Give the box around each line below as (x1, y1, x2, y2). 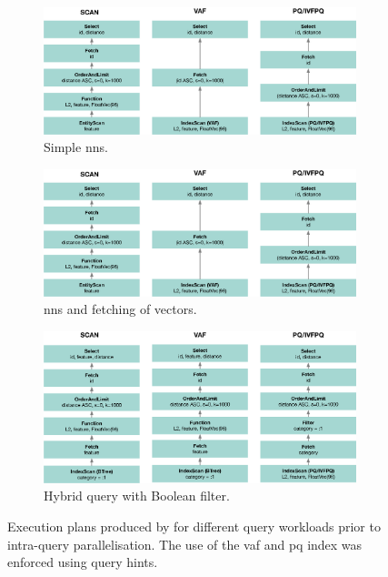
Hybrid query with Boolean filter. (44, 486, 230, 505)
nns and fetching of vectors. (44, 299, 197, 319)
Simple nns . (44, 137, 108, 157)
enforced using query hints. (7, 552, 158, 572)
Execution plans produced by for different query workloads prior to (7, 517, 381, 536)
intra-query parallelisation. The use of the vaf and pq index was (7, 534, 363, 553)
